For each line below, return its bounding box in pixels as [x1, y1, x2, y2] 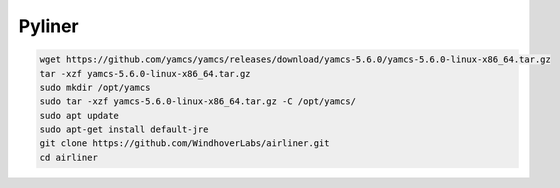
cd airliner [39, 151, 99, 163]
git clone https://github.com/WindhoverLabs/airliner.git [39, 138, 330, 149]
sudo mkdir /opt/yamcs [39, 81, 151, 93]
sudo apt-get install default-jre [39, 124, 209, 135]
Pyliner [18, 15, 79, 37]
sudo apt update [39, 110, 120, 121]
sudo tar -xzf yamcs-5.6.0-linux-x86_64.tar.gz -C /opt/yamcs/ [39, 96, 357, 107]
